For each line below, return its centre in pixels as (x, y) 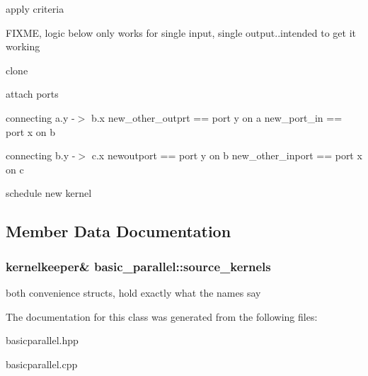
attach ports (32, 94)
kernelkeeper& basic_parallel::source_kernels (138, 266)
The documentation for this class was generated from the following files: (162, 316)
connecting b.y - (41, 155)
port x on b (31, 131)
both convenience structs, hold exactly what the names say (133, 292)
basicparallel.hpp (42, 340)
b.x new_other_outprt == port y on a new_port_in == (217, 117)
